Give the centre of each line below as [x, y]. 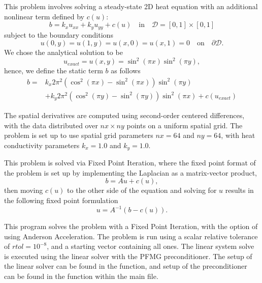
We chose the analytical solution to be [63, 52]
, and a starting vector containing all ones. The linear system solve [151, 246]
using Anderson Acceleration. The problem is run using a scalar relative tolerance [131, 236]
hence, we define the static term [54, 70]
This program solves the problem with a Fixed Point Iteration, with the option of [131, 226]
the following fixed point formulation [61, 200]
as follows [126, 70]
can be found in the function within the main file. [81, 276]
